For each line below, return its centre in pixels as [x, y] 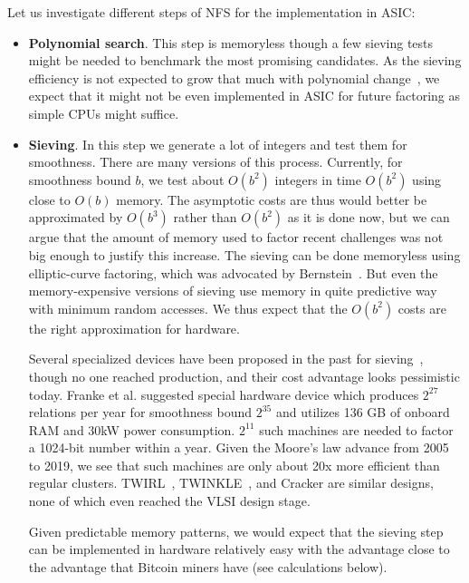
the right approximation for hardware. [134, 328]
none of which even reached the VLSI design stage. [169, 501]
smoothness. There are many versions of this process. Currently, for [215, 162]
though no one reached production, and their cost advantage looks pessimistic [244, 376]
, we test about [182, 179]
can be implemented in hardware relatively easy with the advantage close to [239, 549]
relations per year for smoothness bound [140, 412]
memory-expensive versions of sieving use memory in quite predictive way [233, 291]
